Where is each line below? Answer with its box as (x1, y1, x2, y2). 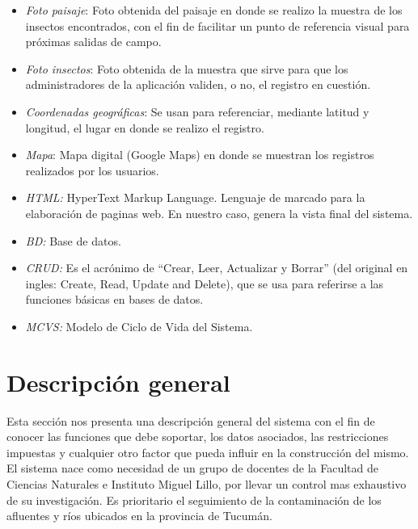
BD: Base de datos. (25, 232, 121, 249)
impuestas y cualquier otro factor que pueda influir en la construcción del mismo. (6, 443, 409, 460)
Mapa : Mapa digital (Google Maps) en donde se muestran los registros (25, 146, 374, 163)
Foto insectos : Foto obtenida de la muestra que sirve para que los (25, 60, 348, 77)
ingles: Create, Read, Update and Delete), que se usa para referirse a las (25, 275, 384, 292)
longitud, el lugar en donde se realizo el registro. (25, 119, 264, 136)
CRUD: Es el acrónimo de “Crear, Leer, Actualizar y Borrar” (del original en (25, 259, 408, 276)
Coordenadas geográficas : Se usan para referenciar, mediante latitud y (25, 103, 369, 120)
